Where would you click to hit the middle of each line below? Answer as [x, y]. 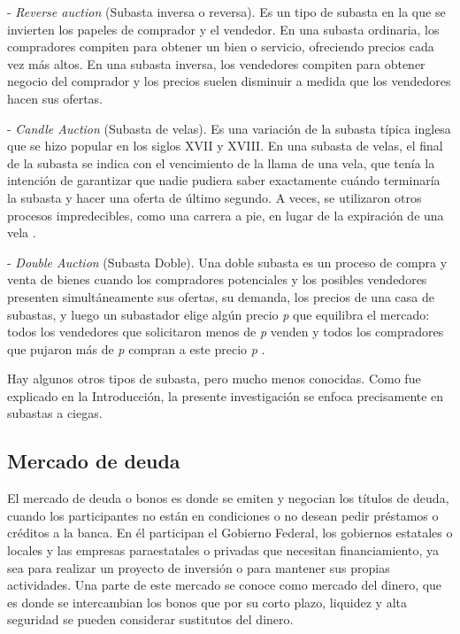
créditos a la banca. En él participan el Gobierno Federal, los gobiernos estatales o [230, 533]
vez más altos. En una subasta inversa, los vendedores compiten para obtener [216, 63]
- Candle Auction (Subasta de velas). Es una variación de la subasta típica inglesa [229, 128]
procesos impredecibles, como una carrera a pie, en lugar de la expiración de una [226, 215]
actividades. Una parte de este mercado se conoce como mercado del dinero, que [225, 585]
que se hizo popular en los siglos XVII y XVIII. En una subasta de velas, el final [225, 146]
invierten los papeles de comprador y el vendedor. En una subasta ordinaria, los [223, 29]
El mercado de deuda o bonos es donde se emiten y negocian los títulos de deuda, [228, 498]
